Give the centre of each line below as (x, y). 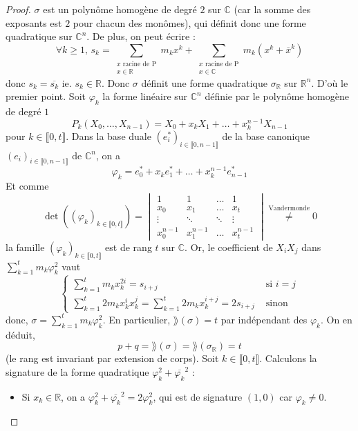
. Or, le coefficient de (229, 247)
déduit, (20, 334)
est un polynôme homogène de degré (120, 9)
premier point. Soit (46, 96)
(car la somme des (272, 9)
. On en (336, 319)
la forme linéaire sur (145, 96)
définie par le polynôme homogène (277, 96)
